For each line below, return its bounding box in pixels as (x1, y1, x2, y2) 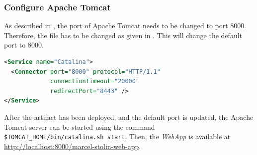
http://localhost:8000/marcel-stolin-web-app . (4, 141, 141, 151)
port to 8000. (4, 40, 44, 50)
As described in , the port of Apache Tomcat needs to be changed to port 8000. (4, 20, 247, 31)
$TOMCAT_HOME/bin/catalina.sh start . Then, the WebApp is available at (4, 131, 231, 142)
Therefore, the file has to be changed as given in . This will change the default (4, 30, 243, 40)
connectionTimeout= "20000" (50, 78, 140, 85)
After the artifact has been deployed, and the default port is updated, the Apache (4, 111, 254, 122)
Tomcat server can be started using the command (4, 121, 155, 132)
